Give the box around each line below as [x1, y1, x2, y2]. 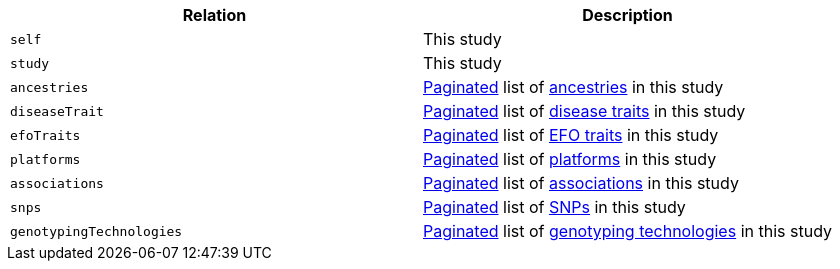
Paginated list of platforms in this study [423, 149, 717, 169]
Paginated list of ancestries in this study [423, 77, 724, 97]
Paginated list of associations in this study [423, 173, 739, 193]
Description [582, 5, 673, 25]
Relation [182, 5, 247, 25]
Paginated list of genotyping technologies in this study [423, 221, 832, 241]
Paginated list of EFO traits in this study [423, 125, 719, 145]
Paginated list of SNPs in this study [423, 197, 686, 217]
